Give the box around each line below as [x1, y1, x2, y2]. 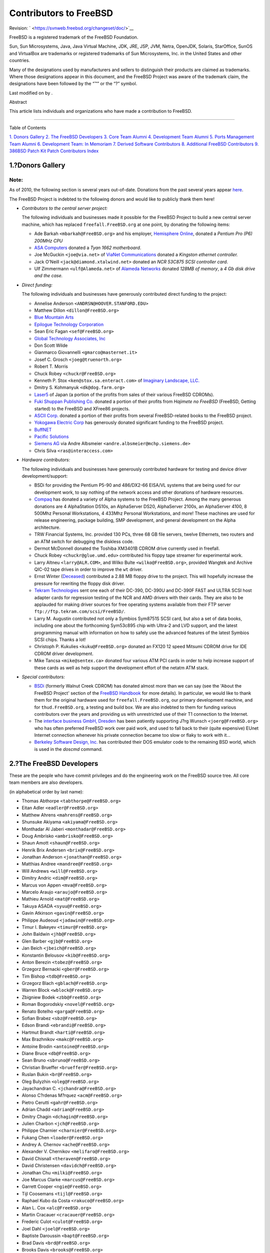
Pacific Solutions [34, 434, 69, 440]
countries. [9, 58, 30, 64]
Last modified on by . [9, 90, 53, 96]
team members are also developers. [9, 779, 83, 785]
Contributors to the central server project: [21, 205, 108, 211]
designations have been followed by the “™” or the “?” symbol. [9, 81, 137, 87]
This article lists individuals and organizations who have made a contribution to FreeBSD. [9, 108, 192, 114]
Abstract [9, 99, 27, 105]
